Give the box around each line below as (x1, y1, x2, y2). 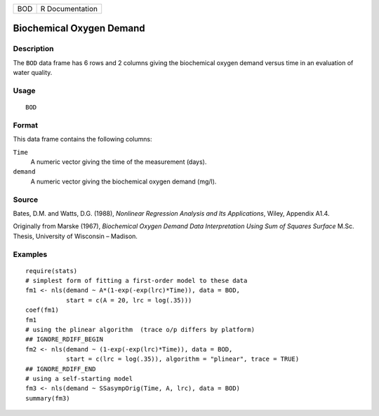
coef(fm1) (25, 306, 59, 314)
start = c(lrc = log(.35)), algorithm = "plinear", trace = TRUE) (65, 355, 300, 363)
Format (13, 120, 39, 130)
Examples (13, 249, 48, 259)
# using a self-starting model (25, 375, 133, 382)
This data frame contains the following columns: (13, 135, 152, 144)
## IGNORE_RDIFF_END (25, 365, 96, 373)
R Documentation (40, 4, 98, 13)
